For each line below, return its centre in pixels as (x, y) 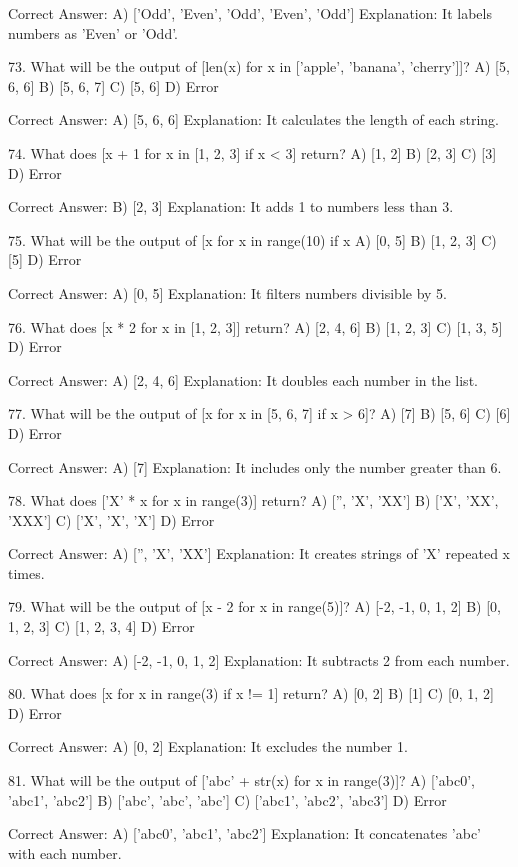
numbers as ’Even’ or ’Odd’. (93, 32)
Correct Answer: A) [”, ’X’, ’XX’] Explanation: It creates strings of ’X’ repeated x (259, 553)
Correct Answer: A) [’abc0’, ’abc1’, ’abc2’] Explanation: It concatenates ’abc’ (244, 833)
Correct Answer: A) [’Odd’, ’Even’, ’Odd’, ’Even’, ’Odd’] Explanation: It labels (250, 13)
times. (26, 572)
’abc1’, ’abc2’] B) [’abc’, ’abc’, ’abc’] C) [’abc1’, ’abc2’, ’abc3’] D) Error (227, 799)
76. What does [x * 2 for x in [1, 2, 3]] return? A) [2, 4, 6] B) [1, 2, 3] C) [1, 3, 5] (255, 326)
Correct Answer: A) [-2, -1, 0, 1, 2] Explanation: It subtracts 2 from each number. (259, 659)
